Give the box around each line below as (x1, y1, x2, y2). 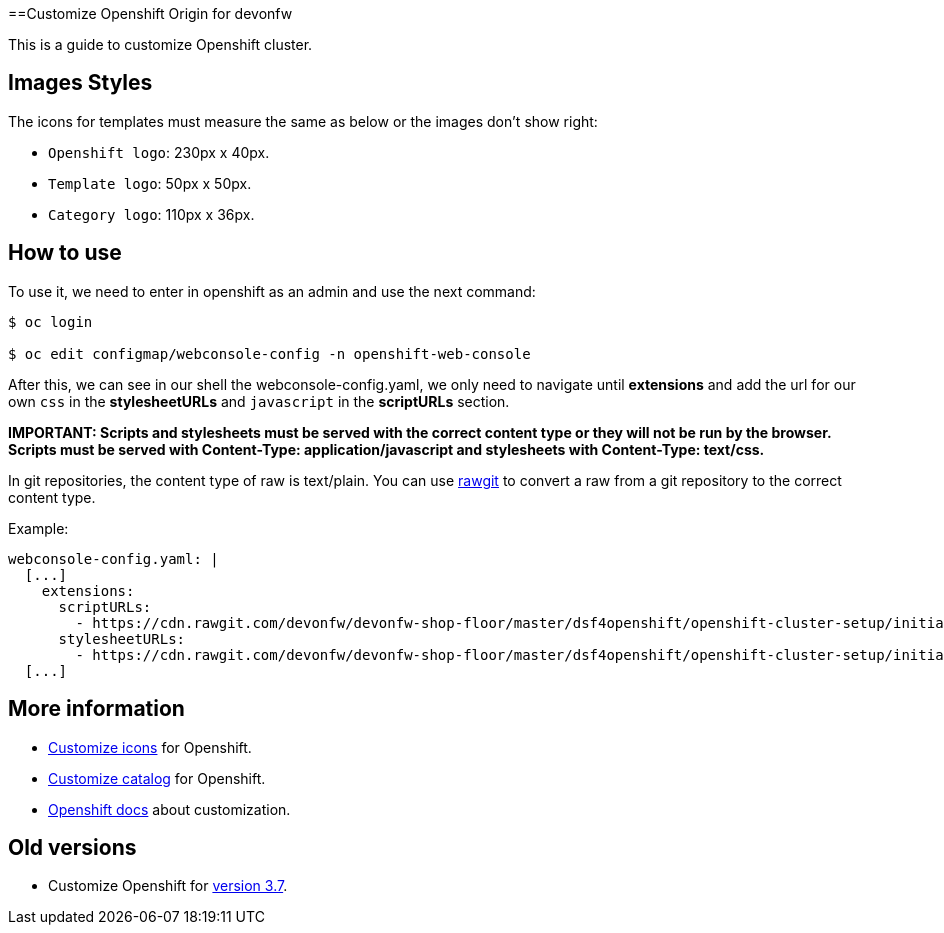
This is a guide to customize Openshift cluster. (8, 36, 313, 53)
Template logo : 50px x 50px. (48, 174, 252, 192)
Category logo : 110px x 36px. (48, 205, 255, 223)
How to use (8, 240, 122, 266)
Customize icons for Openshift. (48, 738, 252, 756)
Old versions (8, 834, 137, 860)
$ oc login (8, 313, 93, 330)
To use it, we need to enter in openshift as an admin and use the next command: (8, 282, 536, 300)
